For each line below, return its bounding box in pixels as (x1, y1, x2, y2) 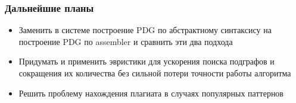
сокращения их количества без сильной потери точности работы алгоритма (18, 67, 291, 79)
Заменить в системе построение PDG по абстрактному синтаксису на (18, 24, 272, 36)
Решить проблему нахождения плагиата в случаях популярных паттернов (18, 86, 283, 99)
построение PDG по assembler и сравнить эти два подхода (18, 35, 233, 47)
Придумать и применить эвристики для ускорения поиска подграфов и (18, 55, 275, 67)
